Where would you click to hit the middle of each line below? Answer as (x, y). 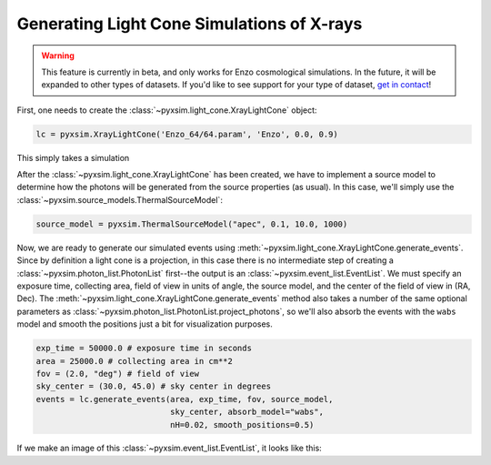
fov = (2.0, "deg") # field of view (118, 374)
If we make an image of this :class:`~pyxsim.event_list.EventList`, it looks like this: (169, 448)
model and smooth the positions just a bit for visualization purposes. (145, 324)
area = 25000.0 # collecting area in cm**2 (135, 361)
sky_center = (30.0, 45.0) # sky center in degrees (154, 386)
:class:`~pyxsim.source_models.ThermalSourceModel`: (120, 199)
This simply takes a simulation (73, 157)
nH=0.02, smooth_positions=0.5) (242, 425)
